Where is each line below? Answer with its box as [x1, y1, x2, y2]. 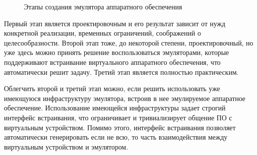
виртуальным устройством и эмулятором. [4, 141, 128, 152]
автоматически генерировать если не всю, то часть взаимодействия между [4, 132, 228, 142]
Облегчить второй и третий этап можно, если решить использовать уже [4, 83, 220, 94]
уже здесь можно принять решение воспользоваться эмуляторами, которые [4, 47, 229, 57]
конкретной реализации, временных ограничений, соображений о [4, 28, 201, 38]
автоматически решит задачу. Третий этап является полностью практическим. [4, 66, 239, 77]
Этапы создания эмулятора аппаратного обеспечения [24, 1, 182, 11]
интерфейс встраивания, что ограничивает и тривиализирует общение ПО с [4, 112, 232, 122]
